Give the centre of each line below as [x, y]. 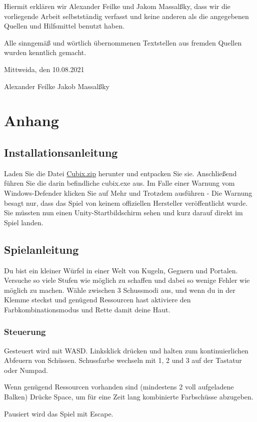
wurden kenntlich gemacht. [45, 52]
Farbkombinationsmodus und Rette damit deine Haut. [87, 309]
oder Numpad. [26, 370]
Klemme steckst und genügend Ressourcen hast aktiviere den [97, 300]
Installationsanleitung [61, 152]
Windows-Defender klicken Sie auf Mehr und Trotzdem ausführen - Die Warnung [128, 192]
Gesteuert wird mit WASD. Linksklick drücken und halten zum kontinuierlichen [126, 350]
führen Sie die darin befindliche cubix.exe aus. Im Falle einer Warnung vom [119, 183]
